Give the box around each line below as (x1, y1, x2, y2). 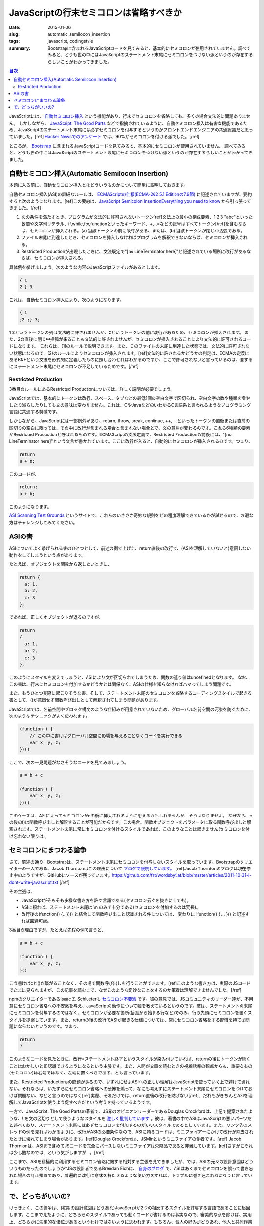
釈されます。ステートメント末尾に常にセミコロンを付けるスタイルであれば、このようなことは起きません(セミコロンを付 (9, 826, 250, 832)
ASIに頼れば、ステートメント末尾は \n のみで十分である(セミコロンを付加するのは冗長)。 (21, 904, 200, 910)
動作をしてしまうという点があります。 (9, 552, 86, 558)
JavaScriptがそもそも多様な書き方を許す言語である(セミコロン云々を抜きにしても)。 (21, 897, 191, 903)
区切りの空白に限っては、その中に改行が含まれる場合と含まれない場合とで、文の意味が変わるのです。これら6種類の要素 (9, 425, 251, 431)
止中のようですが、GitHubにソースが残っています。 (9, 872, 112, 878)
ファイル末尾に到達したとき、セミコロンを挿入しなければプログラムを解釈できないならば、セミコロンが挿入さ (21, 234, 244, 240)
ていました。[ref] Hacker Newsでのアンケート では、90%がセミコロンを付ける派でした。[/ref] (9, 134, 200, 140)
